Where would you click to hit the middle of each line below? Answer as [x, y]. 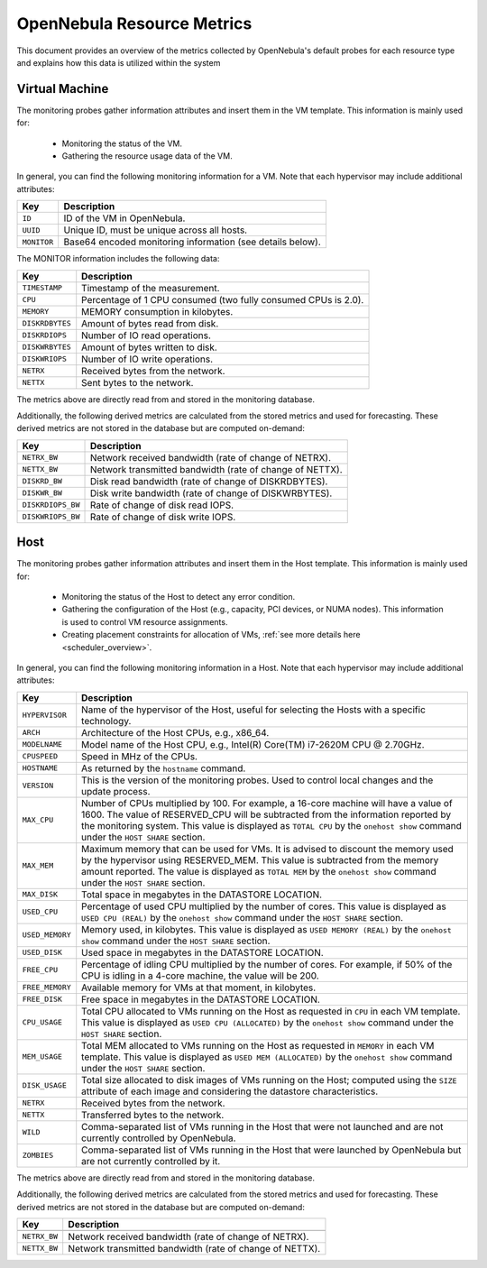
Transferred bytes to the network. [153, 1115]
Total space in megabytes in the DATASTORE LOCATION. [202, 895]
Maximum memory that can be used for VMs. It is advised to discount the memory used [268, 849]
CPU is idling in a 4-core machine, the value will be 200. [200, 976]
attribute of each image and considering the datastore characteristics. [230, 1091]
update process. [116, 791]
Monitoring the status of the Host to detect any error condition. [179, 597]
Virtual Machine [63, 89]
